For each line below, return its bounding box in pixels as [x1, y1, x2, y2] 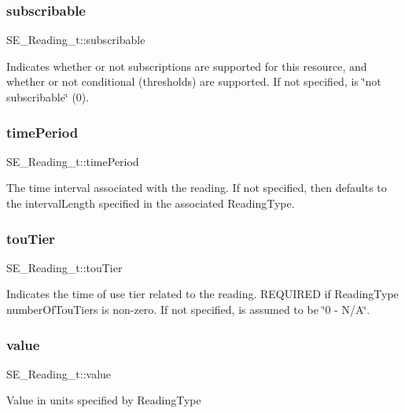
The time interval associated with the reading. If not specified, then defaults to [6, 179, 387, 196]
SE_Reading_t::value [6, 365, 112, 382]
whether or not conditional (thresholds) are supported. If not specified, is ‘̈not [6, 73, 381, 90]
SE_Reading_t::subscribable [6, 31, 145, 48]
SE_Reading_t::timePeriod [6, 153, 139, 169]
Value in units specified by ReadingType [6, 392, 201, 408]
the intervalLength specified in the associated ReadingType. [6, 195, 295, 211]
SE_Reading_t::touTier [6, 259, 123, 275]
